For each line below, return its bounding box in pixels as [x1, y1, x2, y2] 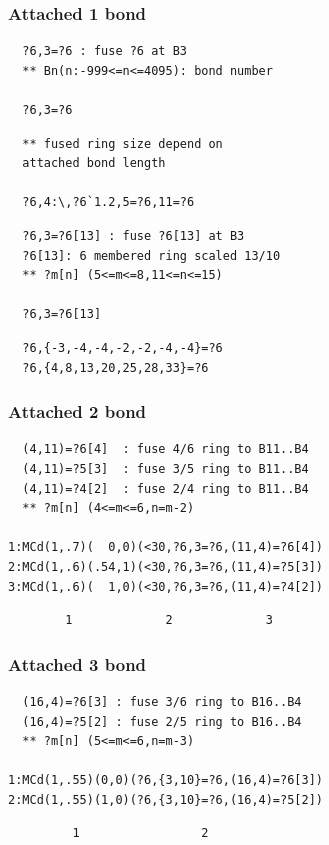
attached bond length [22, 156, 166, 171]
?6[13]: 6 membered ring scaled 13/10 [22, 248, 281, 263]
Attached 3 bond [8, 651, 147, 676]
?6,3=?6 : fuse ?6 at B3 [22, 44, 187, 59]
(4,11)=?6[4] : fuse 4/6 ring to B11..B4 [22, 442, 309, 457]
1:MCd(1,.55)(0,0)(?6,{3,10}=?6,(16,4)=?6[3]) [8, 773, 323, 788]
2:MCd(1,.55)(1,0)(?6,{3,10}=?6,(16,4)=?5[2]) [8, 792, 323, 807]
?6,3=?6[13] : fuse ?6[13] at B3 [22, 228, 245, 243]
